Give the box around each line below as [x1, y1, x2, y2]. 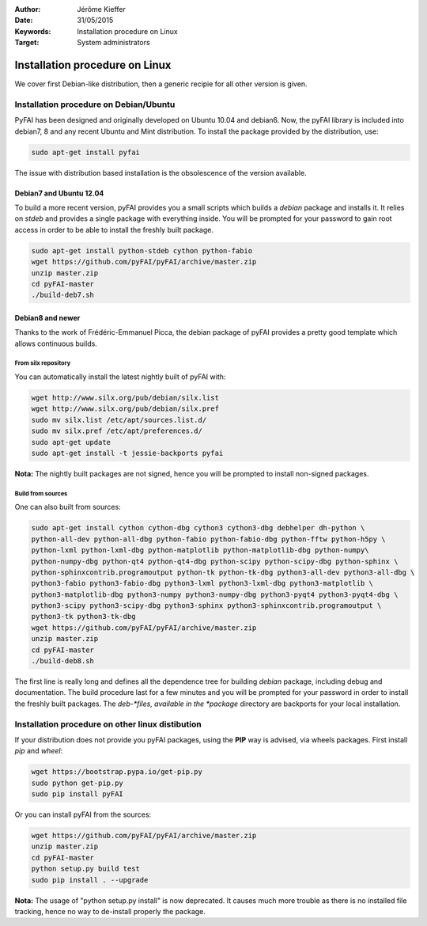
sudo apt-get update [31, 438, 111, 446]
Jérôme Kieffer [77, 5, 126, 13]
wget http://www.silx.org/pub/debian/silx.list [31, 393, 219, 403]
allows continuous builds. [14, 339, 98, 348]
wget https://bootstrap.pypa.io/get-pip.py [31, 768, 203, 776]
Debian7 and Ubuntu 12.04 [14, 188, 104, 198]
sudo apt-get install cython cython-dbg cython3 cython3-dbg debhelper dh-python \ [31, 523, 365, 533]
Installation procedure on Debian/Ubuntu [14, 99, 176, 110]
